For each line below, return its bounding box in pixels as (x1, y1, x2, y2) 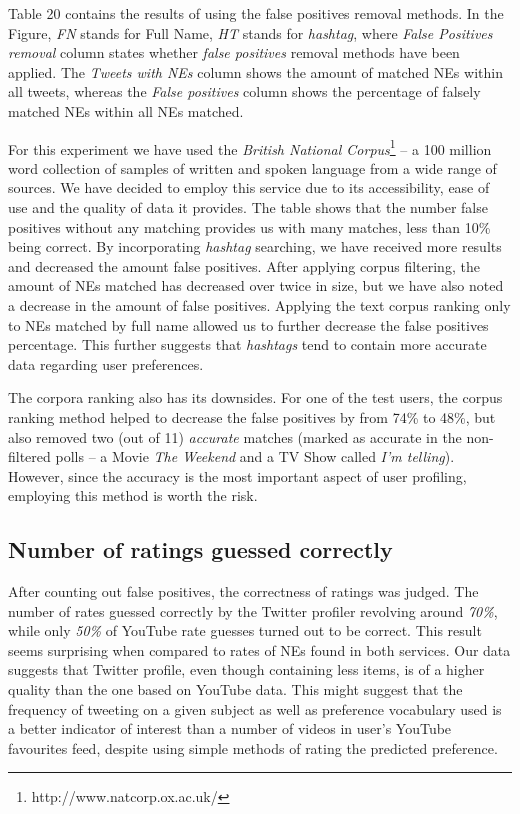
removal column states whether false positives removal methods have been (8, 42, 460, 63)
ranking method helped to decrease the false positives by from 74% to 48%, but (8, 406, 496, 427)
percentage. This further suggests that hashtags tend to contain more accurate (8, 334, 487, 355)
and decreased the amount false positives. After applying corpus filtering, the (8, 255, 480, 276)
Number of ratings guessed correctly (8, 534, 393, 565)
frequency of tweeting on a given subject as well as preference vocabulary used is (8, 698, 502, 719)
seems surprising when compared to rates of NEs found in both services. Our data (8, 639, 511, 660)
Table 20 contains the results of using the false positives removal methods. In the (8, 3, 504, 23)
